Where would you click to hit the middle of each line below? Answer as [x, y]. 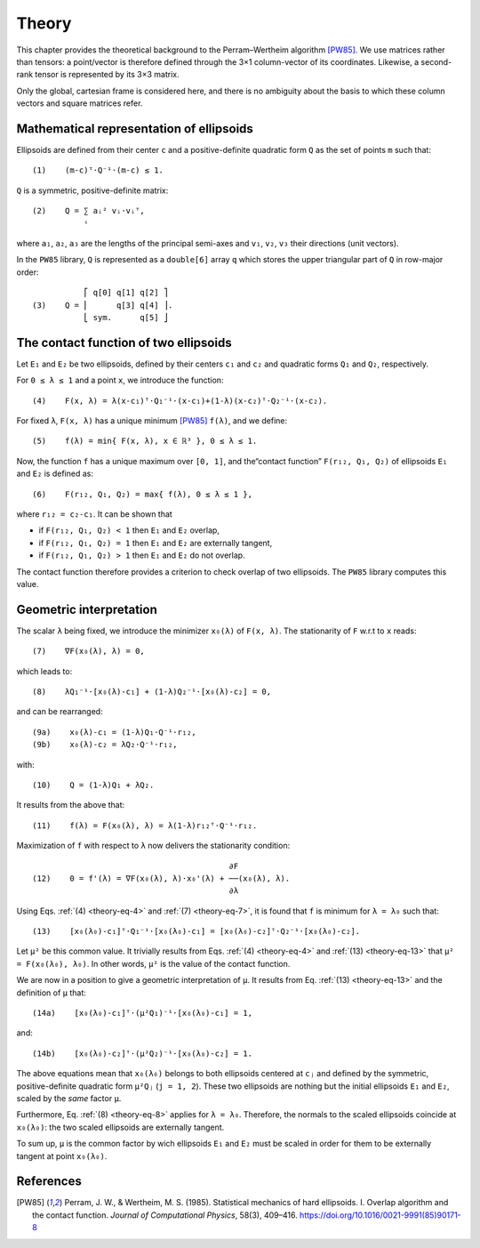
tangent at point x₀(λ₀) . [62, 1155]
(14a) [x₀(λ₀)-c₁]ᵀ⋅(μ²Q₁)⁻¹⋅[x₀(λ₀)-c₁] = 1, [143, 1013]
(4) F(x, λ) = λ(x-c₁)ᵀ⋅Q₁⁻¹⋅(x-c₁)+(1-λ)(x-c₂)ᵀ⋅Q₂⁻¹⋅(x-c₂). [180, 401]
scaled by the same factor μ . [69, 1098]
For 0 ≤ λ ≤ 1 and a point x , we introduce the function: [120, 380]
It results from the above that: [71, 805]
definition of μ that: [51, 993]
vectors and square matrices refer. [80, 103]
